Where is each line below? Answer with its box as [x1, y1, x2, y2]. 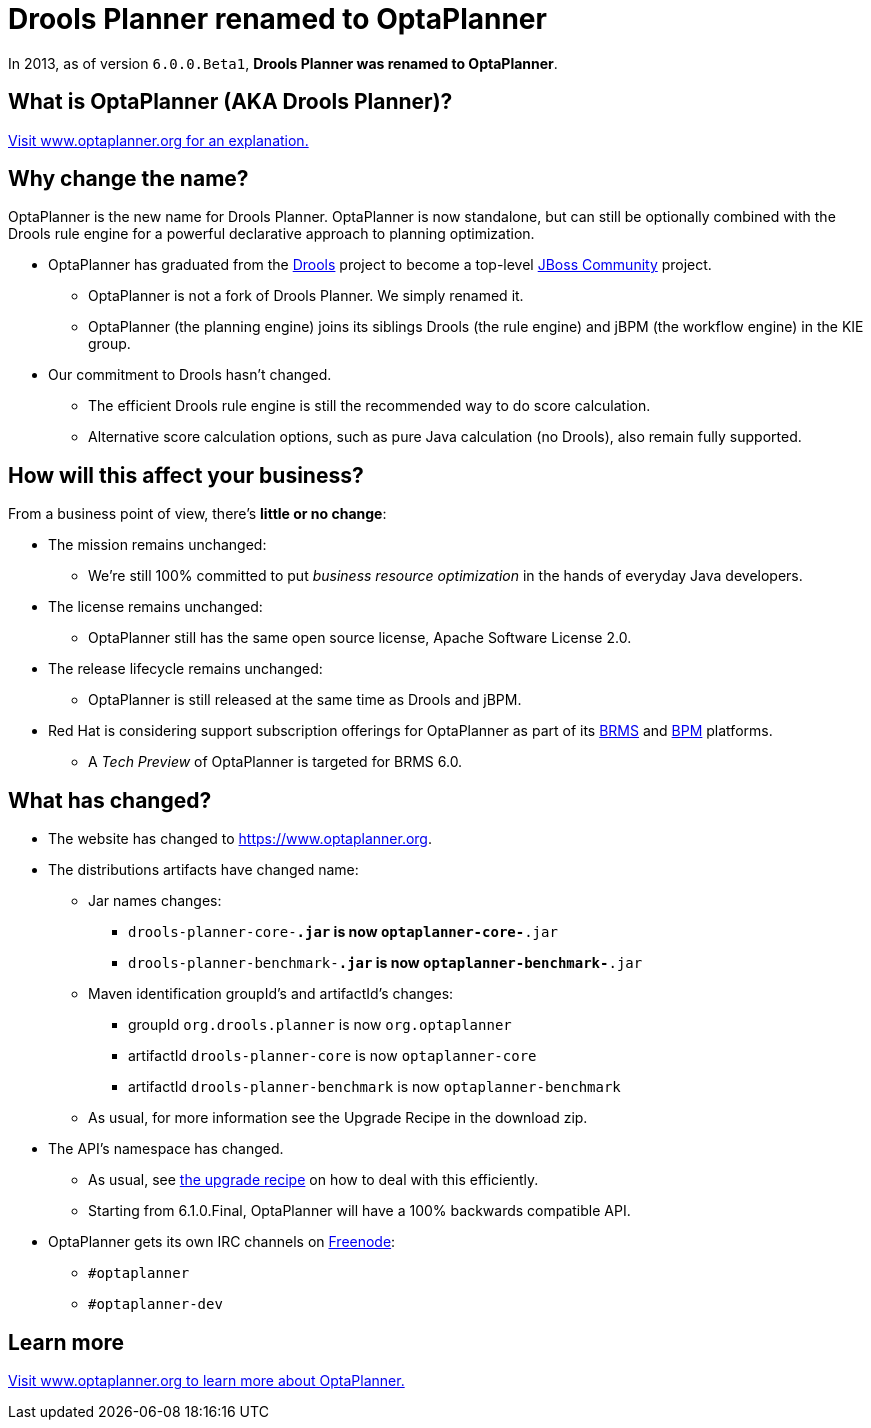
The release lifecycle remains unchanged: [48, 660, 323, 678]
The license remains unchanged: [48, 598, 263, 616]
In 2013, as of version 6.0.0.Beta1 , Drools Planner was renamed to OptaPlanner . [8, 54, 558, 72]
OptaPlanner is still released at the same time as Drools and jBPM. [88, 691, 522, 709]
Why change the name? [8, 166, 249, 192]
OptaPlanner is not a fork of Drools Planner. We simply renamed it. [88, 287, 524, 305]
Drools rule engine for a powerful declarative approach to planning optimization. [8, 225, 535, 243]
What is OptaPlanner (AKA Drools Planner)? [8, 89, 453, 115]
